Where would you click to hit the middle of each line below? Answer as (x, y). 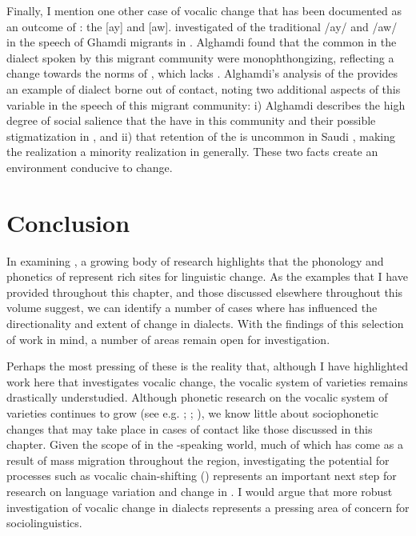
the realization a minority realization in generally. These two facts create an (192, 152)
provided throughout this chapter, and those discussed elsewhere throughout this (205, 292)
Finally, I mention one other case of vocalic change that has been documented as (204, 10)
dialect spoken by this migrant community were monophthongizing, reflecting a (200, 57)
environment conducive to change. (90, 167)
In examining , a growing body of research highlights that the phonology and (195, 260)
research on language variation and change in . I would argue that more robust (200, 491)
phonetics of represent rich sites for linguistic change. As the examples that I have (207, 276)
